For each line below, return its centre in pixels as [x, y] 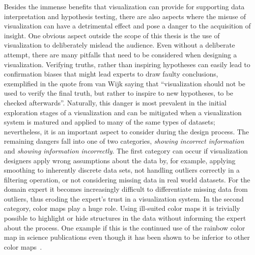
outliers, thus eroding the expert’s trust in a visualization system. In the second [124, 198]
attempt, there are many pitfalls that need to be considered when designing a [121, 54]
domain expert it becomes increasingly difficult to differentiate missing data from [126, 189]
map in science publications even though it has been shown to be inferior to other [127, 237]
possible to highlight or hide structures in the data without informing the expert [125, 218]
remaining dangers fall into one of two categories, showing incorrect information [124, 141]
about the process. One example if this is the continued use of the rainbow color [125, 227]
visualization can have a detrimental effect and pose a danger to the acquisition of [127, 26]
